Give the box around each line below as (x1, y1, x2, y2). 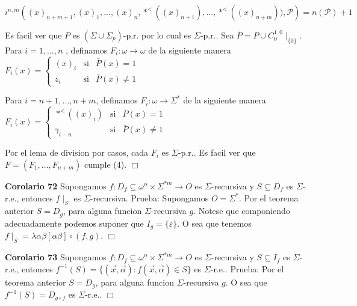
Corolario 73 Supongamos (5, 251, 107, 263)
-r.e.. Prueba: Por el (210, 262, 284, 275)
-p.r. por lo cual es (123, 29, 191, 41)
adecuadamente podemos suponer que (5, 216, 144, 229)
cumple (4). (84, 158, 127, 170)
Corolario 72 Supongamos (5, 179, 107, 192)
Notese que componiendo (198, 204, 290, 217)
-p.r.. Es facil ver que (178, 146, 256, 159)
